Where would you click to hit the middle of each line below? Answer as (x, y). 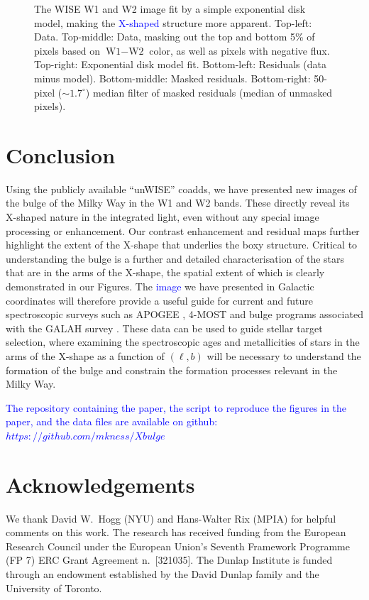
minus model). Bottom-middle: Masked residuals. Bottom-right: (172, 78)
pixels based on (67, 50)
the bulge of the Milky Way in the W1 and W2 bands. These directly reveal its (178, 203)
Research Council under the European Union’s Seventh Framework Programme (178, 546)
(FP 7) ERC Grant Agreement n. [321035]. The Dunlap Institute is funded (169, 560)
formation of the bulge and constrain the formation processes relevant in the (172, 370)
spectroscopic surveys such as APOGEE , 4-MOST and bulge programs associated (184, 314)
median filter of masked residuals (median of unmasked (213, 92)
